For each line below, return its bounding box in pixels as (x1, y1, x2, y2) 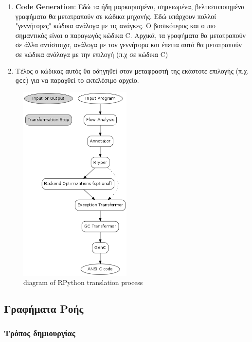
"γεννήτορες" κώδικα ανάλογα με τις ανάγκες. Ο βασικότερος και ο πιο (15, 20, 216, 31)
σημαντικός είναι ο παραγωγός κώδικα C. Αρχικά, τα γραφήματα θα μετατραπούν (15, 30, 246, 40)
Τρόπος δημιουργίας (4, 326, 75, 339)
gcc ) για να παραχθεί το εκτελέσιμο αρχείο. (15, 75, 139, 85)
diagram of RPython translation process (23, 277, 143, 287)
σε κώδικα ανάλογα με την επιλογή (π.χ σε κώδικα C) (15, 49, 168, 59)
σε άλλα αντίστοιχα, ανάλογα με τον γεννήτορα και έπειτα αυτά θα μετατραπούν (15, 39, 242, 50)
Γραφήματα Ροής (4, 301, 84, 316)
